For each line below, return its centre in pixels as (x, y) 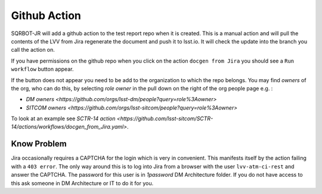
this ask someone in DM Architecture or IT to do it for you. (82, 183)
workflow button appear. (42, 69)
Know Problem (39, 144)
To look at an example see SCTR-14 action (63, 118)
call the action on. (33, 50)
